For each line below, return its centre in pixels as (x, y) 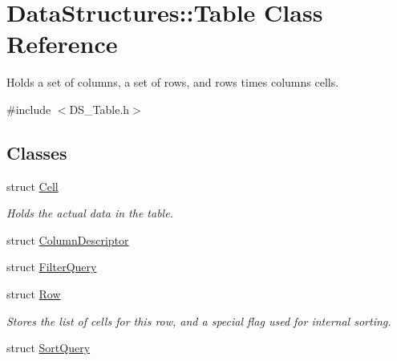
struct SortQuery (49, 348)
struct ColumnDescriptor (68, 239)
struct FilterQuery (52, 267)
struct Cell (32, 186)
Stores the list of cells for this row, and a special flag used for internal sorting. (199, 320)
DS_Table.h (99, 109)
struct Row (34, 294)
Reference (62, 44)
